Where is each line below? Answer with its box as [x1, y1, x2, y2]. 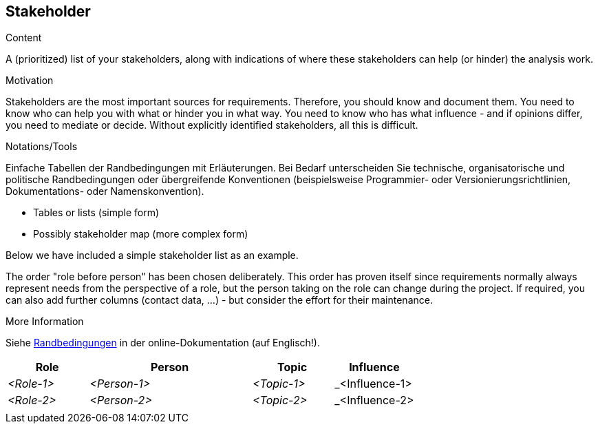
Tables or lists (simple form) [33, 207, 160, 219]
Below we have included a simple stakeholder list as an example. [6, 249, 299, 262]
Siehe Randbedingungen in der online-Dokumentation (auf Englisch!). [6, 337, 320, 349]
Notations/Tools [6, 140, 78, 153]
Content [6, 32, 42, 44]
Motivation [6, 74, 54, 87]
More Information [6, 315, 84, 328]
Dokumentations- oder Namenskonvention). [6, 185, 204, 198]
